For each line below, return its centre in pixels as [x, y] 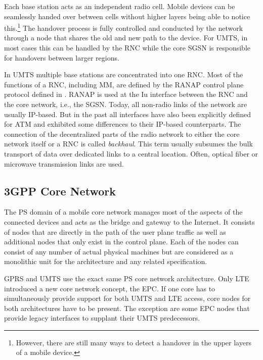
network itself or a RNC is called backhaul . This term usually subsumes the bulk [128, 144]
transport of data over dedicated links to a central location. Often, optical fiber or [131, 153]
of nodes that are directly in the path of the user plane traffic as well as [115, 232]
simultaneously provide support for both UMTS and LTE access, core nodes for [127, 298]
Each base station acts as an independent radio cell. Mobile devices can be [120, 6]
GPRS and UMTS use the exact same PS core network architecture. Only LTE [127, 278]
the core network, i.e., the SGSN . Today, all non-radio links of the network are [126, 104]
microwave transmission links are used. [64, 163]
